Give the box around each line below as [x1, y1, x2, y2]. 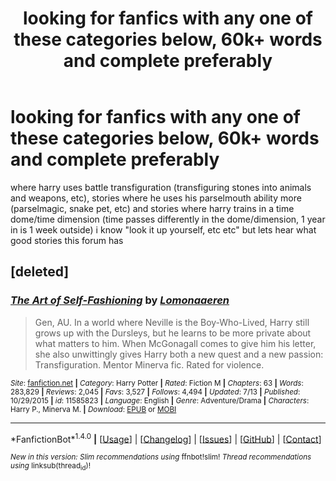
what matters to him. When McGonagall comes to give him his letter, [34, 337, 317, 349]
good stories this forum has [10, 234, 124, 246]
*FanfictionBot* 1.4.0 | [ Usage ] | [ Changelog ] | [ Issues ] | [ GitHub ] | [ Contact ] [10, 431, 322, 445]
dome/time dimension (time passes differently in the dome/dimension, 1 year [10, 213, 326, 225]
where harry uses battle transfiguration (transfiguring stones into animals [10, 181, 312, 193]
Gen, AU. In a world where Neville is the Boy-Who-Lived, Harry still [34, 316, 310, 328]
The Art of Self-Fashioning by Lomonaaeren [10, 293, 230, 307]
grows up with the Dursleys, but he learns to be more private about [34, 327, 312, 339]
